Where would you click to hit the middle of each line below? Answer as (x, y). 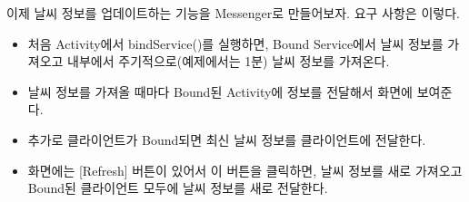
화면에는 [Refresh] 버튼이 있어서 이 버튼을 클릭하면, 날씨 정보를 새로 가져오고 (245, 170)
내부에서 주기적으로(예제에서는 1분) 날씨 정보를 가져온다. (229, 61)
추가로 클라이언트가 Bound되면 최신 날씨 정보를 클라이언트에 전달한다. (227, 139)
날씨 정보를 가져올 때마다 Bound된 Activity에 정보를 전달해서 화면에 (220, 91)
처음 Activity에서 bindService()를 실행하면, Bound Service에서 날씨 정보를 (235, 43)
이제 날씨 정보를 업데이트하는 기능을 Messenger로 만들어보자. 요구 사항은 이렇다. (233, 13)
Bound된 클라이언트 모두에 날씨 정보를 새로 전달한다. (178, 188)
